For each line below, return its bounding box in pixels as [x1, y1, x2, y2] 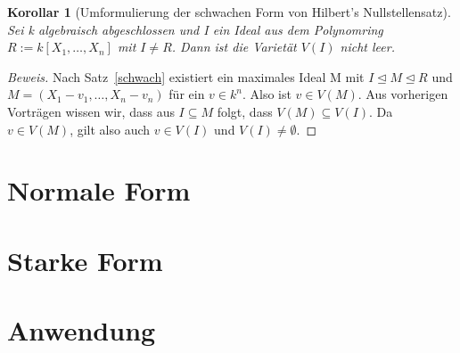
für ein [168, 85, 205, 103]
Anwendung [7, 312, 156, 349]
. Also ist [242, 85, 292, 103]
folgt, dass [217, 102, 273, 120]
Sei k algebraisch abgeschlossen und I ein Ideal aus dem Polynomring [7, 20, 383, 38]
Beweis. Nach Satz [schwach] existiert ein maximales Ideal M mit [7, 67, 365, 86]
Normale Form [7, 172, 191, 209]
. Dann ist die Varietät [171, 37, 297, 56]
